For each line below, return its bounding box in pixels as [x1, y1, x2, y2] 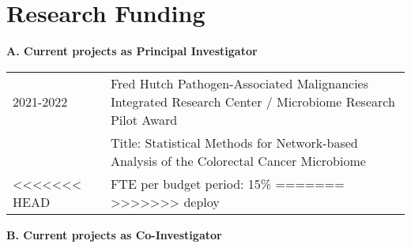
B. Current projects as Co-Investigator [6, 226, 222, 242]
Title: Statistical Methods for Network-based [110, 133, 358, 152]
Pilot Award [110, 110, 178, 129]
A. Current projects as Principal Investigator [6, 43, 258, 59]
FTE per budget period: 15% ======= [110, 174, 345, 193]
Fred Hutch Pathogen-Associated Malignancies [110, 73, 369, 92]
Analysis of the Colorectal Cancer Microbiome [110, 151, 366, 170]
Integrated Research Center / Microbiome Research [110, 92, 395, 111]
